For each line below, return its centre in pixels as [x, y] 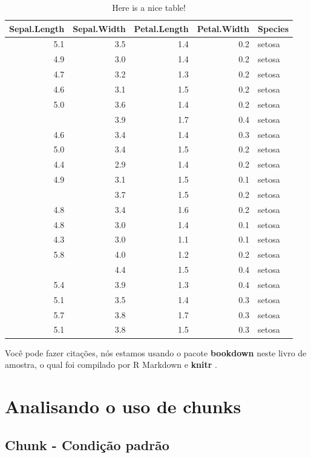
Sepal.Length [37, 28]
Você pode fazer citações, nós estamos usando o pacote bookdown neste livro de [156, 352]
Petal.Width [223, 28]
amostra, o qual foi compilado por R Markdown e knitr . [111, 365]
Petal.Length [161, 28]
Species [273, 28]
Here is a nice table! [149, 7]
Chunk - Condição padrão [87, 444]
